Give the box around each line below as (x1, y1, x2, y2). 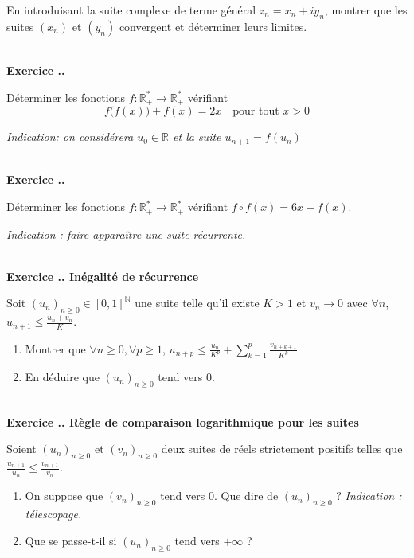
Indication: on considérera (6, 128, 134, 145)
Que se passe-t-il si (25, 532, 117, 548)
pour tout (232, 106, 279, 118)
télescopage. (25, 505, 82, 522)
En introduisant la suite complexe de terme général (6, 2, 256, 18)
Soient (6, 440, 37, 457)
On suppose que (25, 487, 103, 504)
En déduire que (25, 369, 100, 385)
